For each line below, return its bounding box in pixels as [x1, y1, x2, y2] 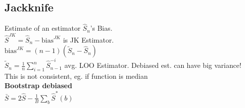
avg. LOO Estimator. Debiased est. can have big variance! [64, 60, 242, 70]
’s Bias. [90, 23, 113, 33]
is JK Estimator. [63, 34, 114, 45]
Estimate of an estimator [4, 23, 81, 33]
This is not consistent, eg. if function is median [4, 70, 148, 81]
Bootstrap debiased [4, 80, 72, 91]
